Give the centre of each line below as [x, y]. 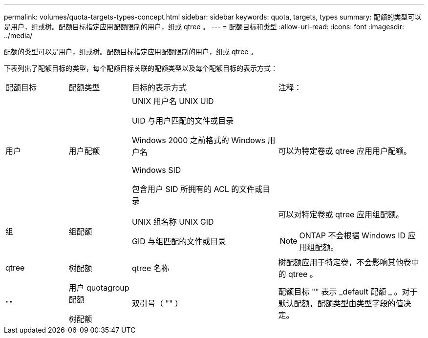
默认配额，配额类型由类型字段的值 [341, 303]
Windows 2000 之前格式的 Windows [199, 140]
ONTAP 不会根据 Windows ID [353, 235]
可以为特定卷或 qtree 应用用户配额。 [345, 151]
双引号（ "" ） [157, 303]
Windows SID [157, 170]
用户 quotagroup [99, 288]
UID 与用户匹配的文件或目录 [183, 121]
